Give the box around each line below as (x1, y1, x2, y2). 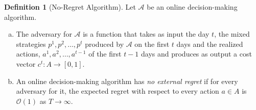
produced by (85, 38, 124, 49)
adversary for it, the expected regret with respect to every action (16, 86, 219, 96)
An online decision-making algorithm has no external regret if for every (16, 75, 238, 86)
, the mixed (214, 29, 250, 39)
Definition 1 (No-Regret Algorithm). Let (4, 2, 136, 12)
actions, (16, 48, 40, 59)
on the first (134, 38, 170, 49)
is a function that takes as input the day (83, 29, 210, 39)
